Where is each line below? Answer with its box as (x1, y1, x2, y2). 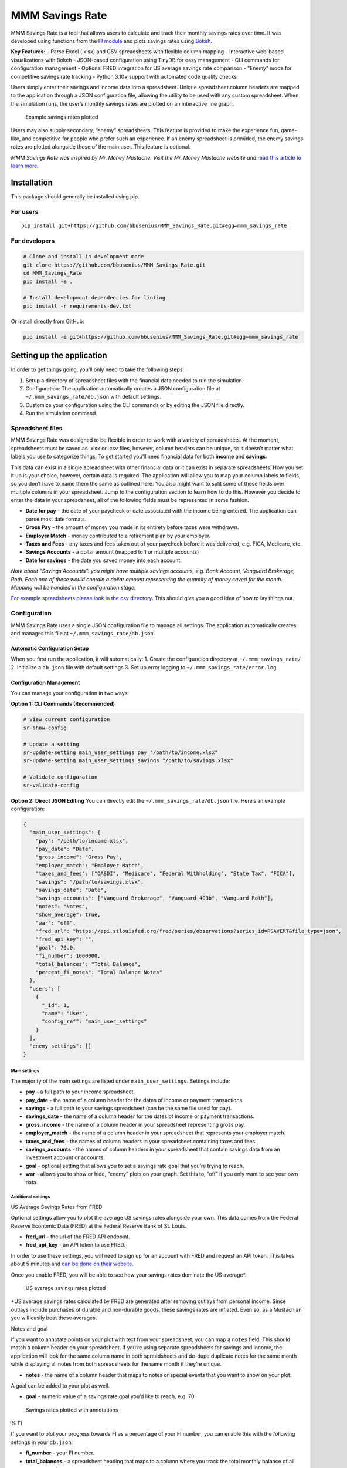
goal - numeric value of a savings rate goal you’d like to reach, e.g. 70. (25, 1393, 196, 1400)
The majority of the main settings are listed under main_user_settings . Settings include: (11, 1078, 230, 1085)
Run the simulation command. (25, 410, 98, 417)
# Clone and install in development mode (23, 253, 144, 260)
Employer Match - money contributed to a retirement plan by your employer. (25, 532, 211, 539)
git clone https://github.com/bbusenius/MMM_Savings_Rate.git (23, 261, 206, 268)
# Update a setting (23, 740, 79, 748)
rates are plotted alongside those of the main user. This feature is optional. (11, 143, 190, 150)
